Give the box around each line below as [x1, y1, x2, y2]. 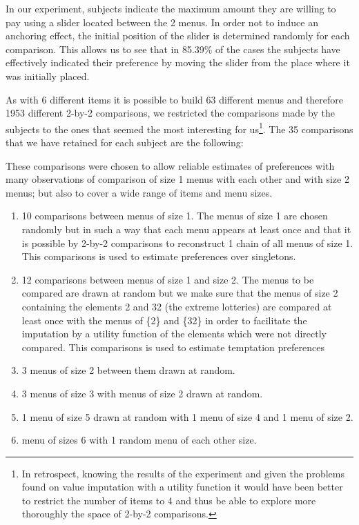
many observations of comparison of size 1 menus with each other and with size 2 [6, 172, 349, 186]
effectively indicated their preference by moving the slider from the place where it [6, 55, 350, 70]
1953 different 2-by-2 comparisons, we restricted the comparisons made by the [6, 106, 335, 120]
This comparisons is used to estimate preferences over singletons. [21, 249, 296, 264]
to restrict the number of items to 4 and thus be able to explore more [21, 493, 316, 507]
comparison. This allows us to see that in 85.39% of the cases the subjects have [6, 41, 340, 56]
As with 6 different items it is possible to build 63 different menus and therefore [6, 92, 344, 106]
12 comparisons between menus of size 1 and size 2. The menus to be [21, 272, 314, 286]
